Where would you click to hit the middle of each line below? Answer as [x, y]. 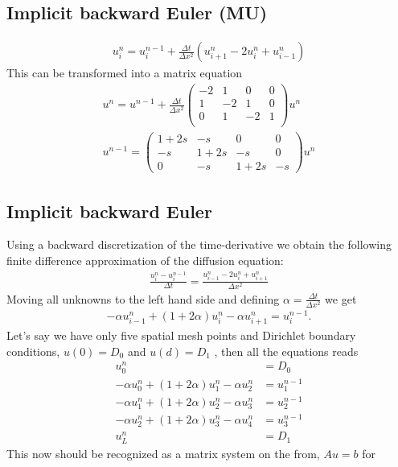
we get [341, 298]
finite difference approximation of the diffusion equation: [145, 260]
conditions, [33, 351]
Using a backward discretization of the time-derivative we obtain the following [199, 244]
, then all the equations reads [286, 351]
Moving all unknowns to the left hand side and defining [143, 298]
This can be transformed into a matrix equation [125, 73]
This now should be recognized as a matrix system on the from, [163, 453]
